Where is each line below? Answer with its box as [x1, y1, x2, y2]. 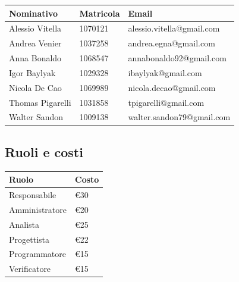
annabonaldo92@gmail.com [128, 52, 227, 64]
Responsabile [9, 189, 56, 201]
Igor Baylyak [9, 66, 56, 79]
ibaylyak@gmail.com [128, 66, 202, 79]
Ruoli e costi [5, 142, 83, 161]
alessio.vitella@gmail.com [128, 22, 220, 35]
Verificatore [9, 262, 51, 275]
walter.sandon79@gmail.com [128, 111, 231, 123]
